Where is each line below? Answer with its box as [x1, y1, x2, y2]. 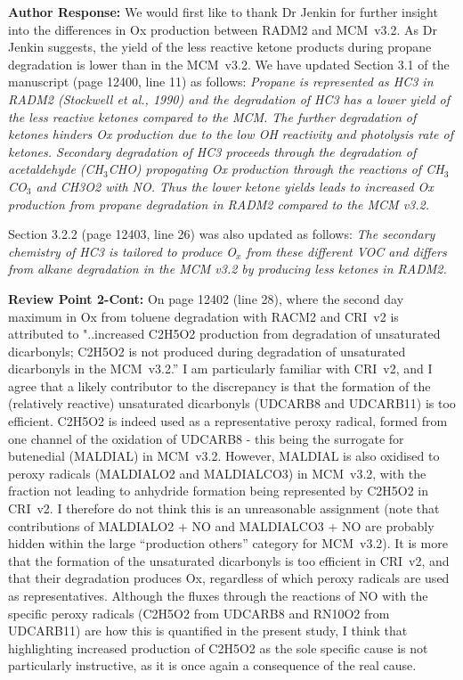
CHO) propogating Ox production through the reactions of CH [108, 160, 444, 178]
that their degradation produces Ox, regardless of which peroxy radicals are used [8, 569, 450, 587]
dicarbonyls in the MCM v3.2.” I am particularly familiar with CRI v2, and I [8, 359, 433, 378]
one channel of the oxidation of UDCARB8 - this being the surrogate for [8, 429, 404, 447]
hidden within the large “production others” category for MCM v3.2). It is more [8, 534, 448, 553]
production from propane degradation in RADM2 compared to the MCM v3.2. [8, 194, 430, 213]
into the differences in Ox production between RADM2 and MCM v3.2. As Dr [8, 20, 437, 38]
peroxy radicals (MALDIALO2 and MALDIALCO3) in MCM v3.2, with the [8, 463, 426, 482]
